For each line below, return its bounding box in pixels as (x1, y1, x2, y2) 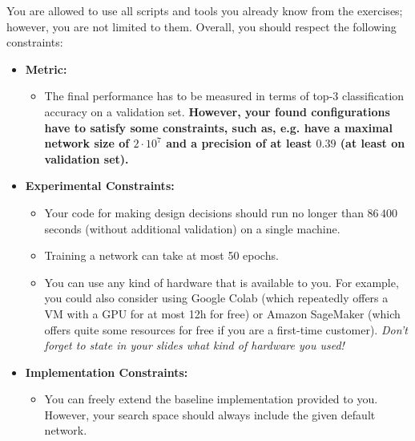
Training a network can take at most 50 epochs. (44, 247, 279, 264)
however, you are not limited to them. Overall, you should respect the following (6, 18, 397, 34)
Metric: (25, 60, 67, 77)
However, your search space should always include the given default (44, 406, 376, 423)
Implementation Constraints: (25, 363, 188, 380)
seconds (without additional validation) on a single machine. (44, 220, 340, 237)
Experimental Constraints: (25, 177, 175, 194)
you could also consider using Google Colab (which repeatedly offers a (44, 289, 389, 306)
